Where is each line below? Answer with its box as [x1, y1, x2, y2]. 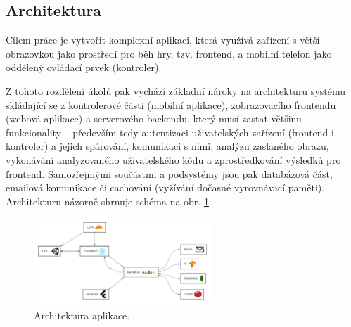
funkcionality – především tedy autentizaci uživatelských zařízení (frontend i [6, 124, 334, 139]
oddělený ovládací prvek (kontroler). [6, 60, 162, 75]
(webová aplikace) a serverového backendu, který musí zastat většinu [6, 111, 302, 126]
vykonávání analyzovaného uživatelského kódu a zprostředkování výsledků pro [6, 152, 341, 167]
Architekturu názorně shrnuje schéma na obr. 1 [6, 193, 209, 208]
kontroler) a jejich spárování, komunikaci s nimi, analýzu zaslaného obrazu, [6, 139, 329, 153]
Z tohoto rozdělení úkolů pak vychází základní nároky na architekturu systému [6, 83, 345, 98]
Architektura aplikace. [34, 307, 130, 322]
